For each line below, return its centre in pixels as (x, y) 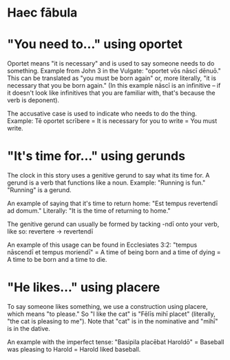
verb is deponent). (33, 100)
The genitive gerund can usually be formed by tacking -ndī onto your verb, (113, 224)
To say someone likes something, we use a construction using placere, (107, 306)
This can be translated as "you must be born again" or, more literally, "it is (112, 78)
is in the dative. (29, 329)
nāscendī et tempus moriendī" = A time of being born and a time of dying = (114, 252)
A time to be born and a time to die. (57, 260)
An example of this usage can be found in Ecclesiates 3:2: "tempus (102, 245)
